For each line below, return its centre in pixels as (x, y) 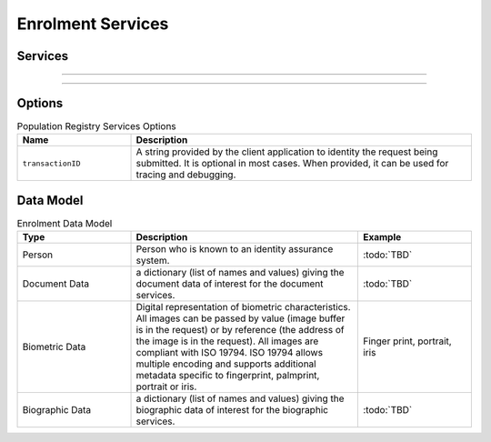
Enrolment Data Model (65, 224)
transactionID (51, 163)
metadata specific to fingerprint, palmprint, (228, 376)
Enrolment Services (93, 24)
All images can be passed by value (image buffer (240, 318)
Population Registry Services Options (96, 126)
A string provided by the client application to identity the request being (287, 152)
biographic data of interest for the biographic (232, 410)
